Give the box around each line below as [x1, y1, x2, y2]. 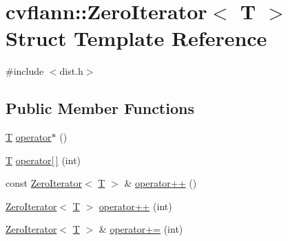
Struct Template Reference [6, 24, 267, 52]
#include [6, 64, 44, 78]
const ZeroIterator [6, 176, 83, 190]
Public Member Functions [6, 97, 194, 119]
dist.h [59, 64, 83, 78]
